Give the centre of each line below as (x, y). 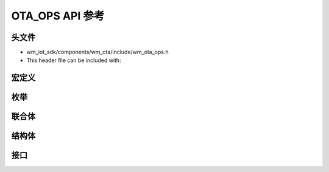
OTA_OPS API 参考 (58, 16)
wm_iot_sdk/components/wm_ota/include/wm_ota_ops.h (97, 52)
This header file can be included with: (74, 60)
